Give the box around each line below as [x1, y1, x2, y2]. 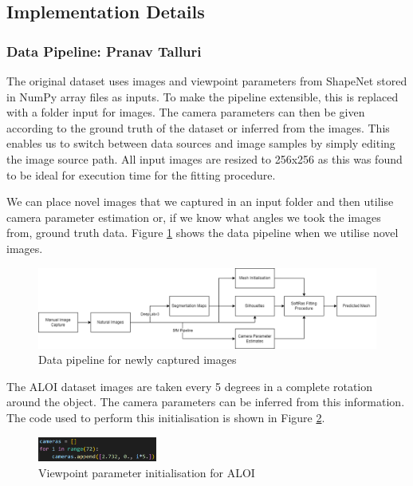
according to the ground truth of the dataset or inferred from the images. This [6, 119, 390, 136]
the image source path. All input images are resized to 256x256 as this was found [6, 150, 403, 167]
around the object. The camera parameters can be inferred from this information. [6, 393, 405, 410]
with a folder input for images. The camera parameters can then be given [6, 104, 365, 121]
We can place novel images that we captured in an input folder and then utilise [6, 193, 394, 210]
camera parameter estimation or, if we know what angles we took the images [6, 208, 381, 225]
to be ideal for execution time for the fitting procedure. [6, 166, 276, 183]
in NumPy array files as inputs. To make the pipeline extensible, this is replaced [6, 88, 399, 105]
